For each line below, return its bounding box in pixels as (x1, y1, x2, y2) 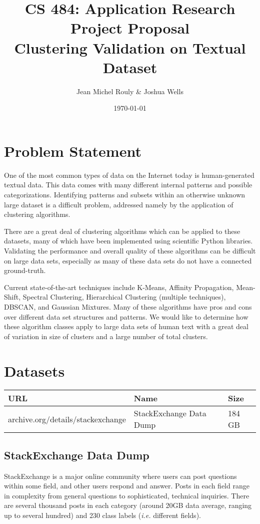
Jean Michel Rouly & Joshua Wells (76, 86, 183, 96)
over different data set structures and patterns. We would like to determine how (4, 311, 248, 322)
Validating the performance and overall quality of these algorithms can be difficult (4, 245, 256, 255)
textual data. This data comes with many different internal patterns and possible (4, 179, 252, 190)
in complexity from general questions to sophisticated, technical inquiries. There (4, 490, 249, 500)
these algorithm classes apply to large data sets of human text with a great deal (4, 321, 248, 332)
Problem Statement (4, 140, 141, 161)
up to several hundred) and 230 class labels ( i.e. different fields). (4, 510, 201, 520)
